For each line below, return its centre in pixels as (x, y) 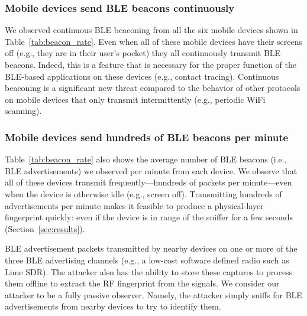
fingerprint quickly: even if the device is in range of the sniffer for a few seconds (149, 217)
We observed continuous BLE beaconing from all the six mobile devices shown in (151, 30)
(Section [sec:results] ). (45, 228)
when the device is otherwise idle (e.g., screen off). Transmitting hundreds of (143, 193)
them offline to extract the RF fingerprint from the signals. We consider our (142, 283)
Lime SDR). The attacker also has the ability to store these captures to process (149, 271)
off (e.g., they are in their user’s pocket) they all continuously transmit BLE (143, 53)
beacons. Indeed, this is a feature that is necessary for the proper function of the (151, 64)
